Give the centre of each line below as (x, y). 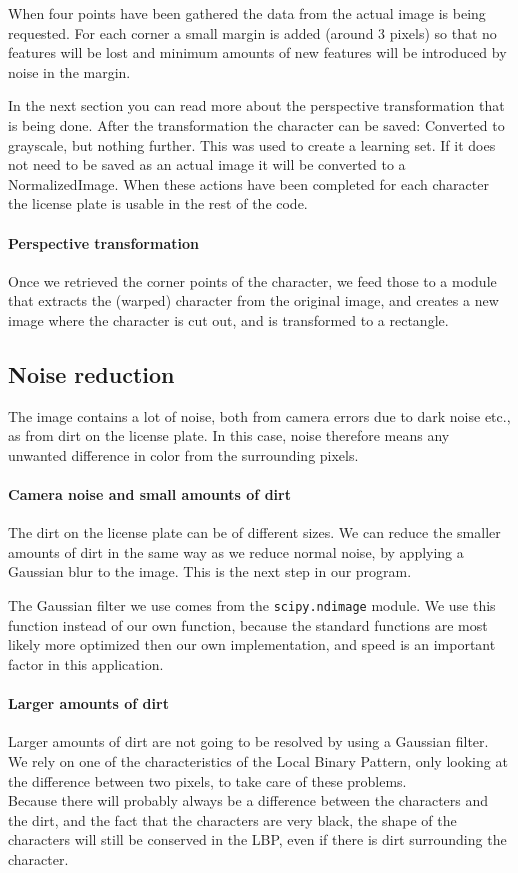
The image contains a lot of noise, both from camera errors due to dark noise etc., (259, 415)
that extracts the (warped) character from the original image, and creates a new (253, 300)
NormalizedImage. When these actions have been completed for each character (248, 183)
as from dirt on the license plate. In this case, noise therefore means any (229, 435)
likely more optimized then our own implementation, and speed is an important (252, 644)
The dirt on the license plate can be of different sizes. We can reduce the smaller (254, 532)
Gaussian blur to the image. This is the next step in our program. (210, 571)
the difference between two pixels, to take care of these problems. (207, 780)
